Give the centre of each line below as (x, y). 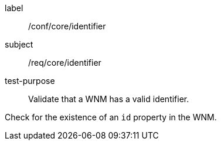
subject (19, 44)
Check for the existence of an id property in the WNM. (111, 117)
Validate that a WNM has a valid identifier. (109, 99)
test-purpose (30, 81)
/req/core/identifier (65, 63)
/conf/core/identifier (67, 26)
